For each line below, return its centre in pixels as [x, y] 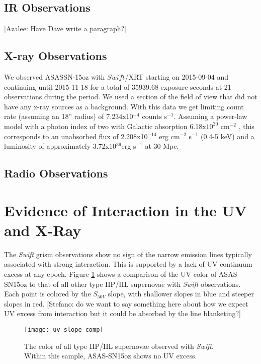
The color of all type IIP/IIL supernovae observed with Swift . [119, 346]
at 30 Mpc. [162, 146]
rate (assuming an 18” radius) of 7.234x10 [69, 116]
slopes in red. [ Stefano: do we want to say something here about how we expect [126, 303]
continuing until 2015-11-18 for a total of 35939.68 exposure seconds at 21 [118, 86]
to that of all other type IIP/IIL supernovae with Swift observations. [135, 284]
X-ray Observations [56, 56]
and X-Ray [43, 230]
